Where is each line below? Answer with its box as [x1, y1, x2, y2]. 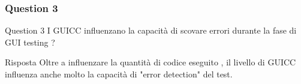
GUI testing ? [5, 35, 55, 48]
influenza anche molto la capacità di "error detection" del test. [5, 68, 233, 80]
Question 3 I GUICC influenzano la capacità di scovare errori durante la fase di [5, 24, 297, 37]
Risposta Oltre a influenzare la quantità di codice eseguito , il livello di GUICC [5, 56, 296, 68]
